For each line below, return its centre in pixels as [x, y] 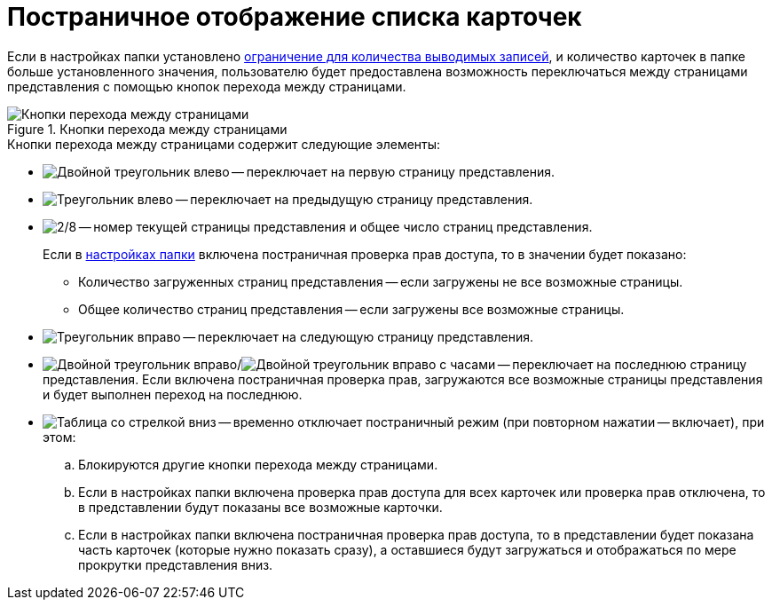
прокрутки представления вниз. [176, 564]
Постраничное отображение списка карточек [295, 17]
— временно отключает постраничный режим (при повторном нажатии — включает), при [492, 422]
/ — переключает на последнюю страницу [492, 364]
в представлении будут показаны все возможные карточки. [260, 507]
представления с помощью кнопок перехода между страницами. [207, 86]
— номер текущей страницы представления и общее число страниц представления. [335, 226]
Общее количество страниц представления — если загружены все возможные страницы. [351, 309]
